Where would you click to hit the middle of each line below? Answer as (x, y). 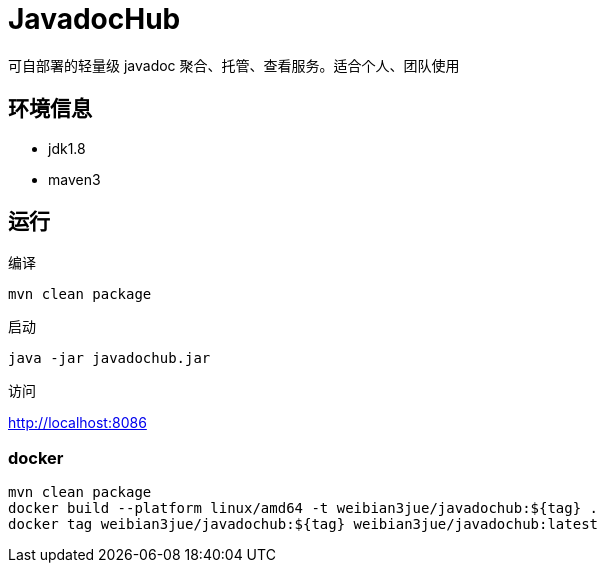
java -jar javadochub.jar (109, 358)
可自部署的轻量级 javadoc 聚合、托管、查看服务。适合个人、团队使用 (234, 65)
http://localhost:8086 (77, 423)
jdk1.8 (67, 148)
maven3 (74, 179)
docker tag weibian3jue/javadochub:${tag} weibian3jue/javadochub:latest (303, 524)
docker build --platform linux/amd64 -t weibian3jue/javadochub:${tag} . (303, 508)
